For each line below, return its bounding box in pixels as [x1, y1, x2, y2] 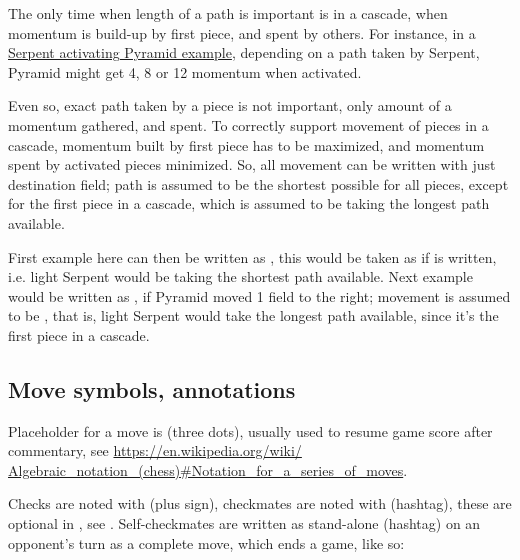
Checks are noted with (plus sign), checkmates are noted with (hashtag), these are [8, 493, 512, 514]
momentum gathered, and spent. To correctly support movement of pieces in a [8, 114, 489, 135]
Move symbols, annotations [8, 373, 296, 404]
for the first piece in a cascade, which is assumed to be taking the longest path [8, 193, 490, 214]
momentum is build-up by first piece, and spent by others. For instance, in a [8, 22, 476, 43]
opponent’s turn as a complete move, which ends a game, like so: [8, 532, 405, 553]
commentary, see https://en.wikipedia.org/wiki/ [8, 440, 302, 461]
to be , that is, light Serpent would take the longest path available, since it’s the [8, 305, 499, 326]
